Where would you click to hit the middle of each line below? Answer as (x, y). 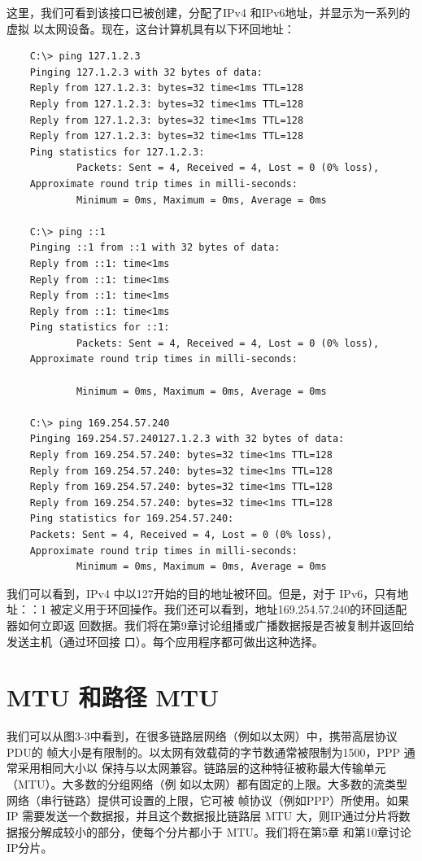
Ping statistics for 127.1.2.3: (117, 152)
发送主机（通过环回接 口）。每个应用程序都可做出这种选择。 (165, 641)
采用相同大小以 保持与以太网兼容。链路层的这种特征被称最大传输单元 (202, 768)
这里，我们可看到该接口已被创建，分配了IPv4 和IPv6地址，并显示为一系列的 (209, 12)
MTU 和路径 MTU (113, 697)
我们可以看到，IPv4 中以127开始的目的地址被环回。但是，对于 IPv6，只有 (202, 593)
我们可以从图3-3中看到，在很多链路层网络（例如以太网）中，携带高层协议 (202, 736)
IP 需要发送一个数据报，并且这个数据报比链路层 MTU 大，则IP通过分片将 (203, 816)
